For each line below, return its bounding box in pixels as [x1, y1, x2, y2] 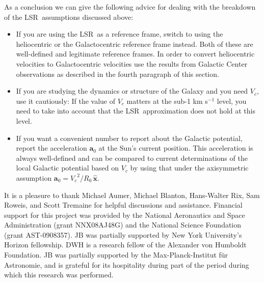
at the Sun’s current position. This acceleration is [98, 143, 253, 153]
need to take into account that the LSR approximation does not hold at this [16, 105, 256, 116]
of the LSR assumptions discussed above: [4, 11, 134, 22]
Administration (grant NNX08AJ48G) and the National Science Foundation [4, 219, 242, 230]
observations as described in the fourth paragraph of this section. [16, 68, 219, 79]
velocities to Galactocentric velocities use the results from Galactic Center [16, 58, 248, 69]
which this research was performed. [4, 269, 114, 280]
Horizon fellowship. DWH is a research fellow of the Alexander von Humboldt [4, 239, 247, 250]
